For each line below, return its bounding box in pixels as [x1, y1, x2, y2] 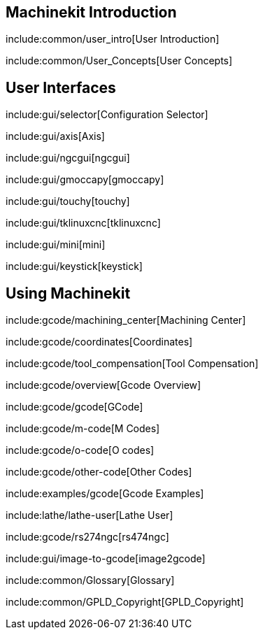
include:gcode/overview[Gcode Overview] [6, 379, 201, 392]
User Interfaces [6, 78, 116, 97]
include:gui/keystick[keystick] [6, 260, 143, 273]
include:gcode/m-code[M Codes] [6, 422, 160, 435]
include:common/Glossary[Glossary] [6, 574, 175, 587]
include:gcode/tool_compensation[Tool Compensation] [6, 357, 259, 370]
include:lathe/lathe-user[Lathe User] [6, 509, 173, 522]
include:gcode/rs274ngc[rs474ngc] [6, 531, 169, 543]
